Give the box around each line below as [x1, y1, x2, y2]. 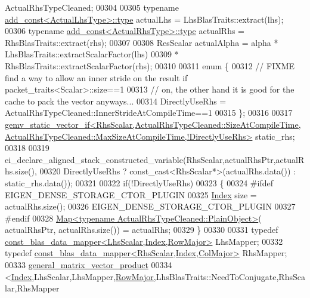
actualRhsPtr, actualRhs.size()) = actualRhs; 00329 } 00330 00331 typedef [5, 223, 278, 236]
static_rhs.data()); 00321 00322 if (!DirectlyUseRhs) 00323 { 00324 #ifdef [5, 176, 273, 189]
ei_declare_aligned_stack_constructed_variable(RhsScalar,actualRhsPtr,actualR [5, 153, 305, 165]
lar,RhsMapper [5, 282, 60, 294]
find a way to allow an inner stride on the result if [5, 71, 188, 84]
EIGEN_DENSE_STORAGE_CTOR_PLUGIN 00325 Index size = [5, 188, 257, 201]
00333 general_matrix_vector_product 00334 [5, 259, 172, 271]
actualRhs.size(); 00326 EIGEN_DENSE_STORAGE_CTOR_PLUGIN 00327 [5, 200, 296, 213]
